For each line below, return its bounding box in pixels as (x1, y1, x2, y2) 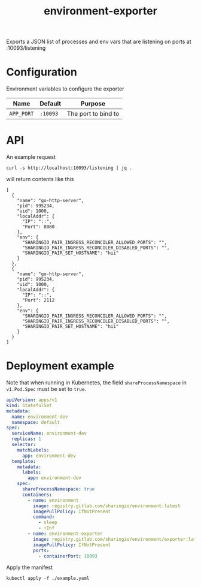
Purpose (80, 100, 106, 108)
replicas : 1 (11, 436, 42, 442)
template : (11, 458, 36, 464)
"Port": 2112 (22, 297, 55, 303)
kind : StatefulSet (6, 402, 52, 408)
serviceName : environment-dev (11, 431, 87, 437)
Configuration (6, 65, 78, 79)
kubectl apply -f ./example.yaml (6, 576, 90, 582)
